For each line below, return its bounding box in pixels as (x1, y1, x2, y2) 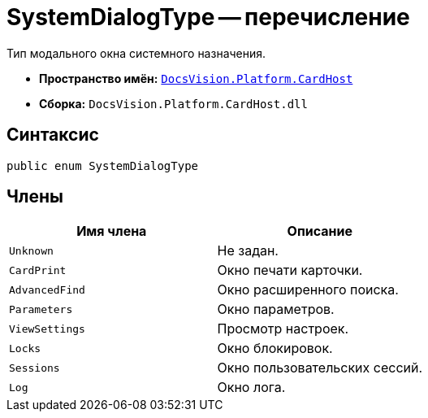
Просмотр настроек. (217, 320, 349, 337)
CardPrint (9, 263, 67, 276)
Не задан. (217, 242, 279, 259)
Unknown (9, 244, 54, 257)
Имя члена (76, 223, 147, 240)
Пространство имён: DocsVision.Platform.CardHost (39, 71, 353, 85)
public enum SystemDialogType (6, 159, 199, 172)
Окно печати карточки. (217, 262, 363, 279)
